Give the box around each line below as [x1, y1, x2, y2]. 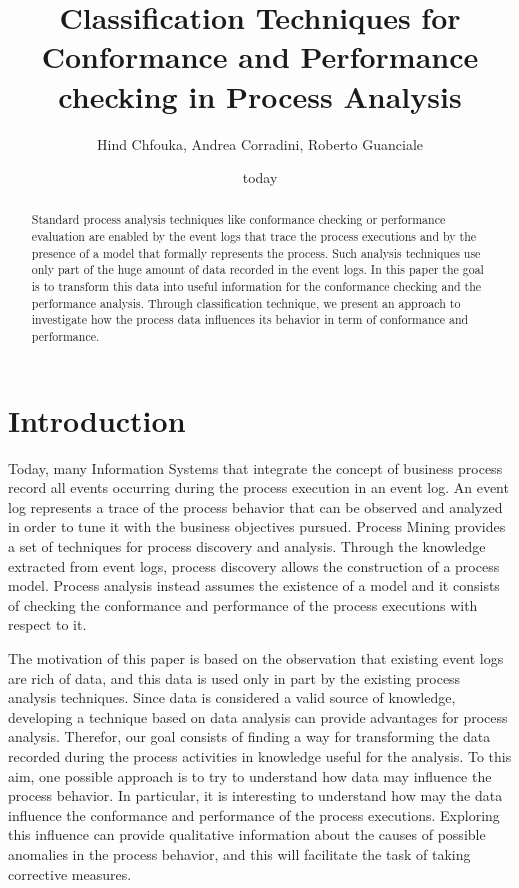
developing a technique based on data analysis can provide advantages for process [8, 706, 508, 727]
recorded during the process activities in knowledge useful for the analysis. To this [8, 745, 512, 766]
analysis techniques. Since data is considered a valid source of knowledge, [8, 687, 456, 708]
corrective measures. [8, 863, 132, 884]
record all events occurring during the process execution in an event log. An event [8, 477, 509, 498]
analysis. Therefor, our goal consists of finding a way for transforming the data [8, 726, 491, 747]
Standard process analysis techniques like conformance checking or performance [31, 211, 446, 228]
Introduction [8, 399, 186, 440]
